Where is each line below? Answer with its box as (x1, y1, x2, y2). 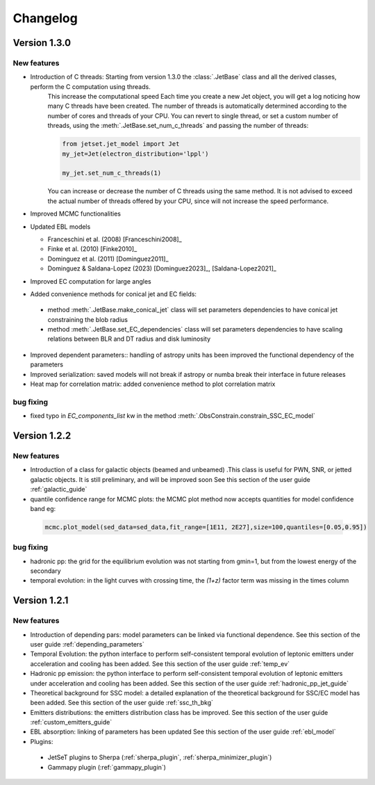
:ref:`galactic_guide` (30, 485, 87, 494)
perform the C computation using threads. (30, 82, 151, 90)
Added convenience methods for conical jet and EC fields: (30, 289, 197, 298)
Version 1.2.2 (12, 430, 72, 442)
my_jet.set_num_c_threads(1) (62, 169, 162, 177)
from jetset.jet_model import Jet (62, 140, 180, 148)
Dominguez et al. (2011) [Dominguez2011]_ (47, 254, 169, 263)
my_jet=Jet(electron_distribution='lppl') (62, 149, 209, 158)
